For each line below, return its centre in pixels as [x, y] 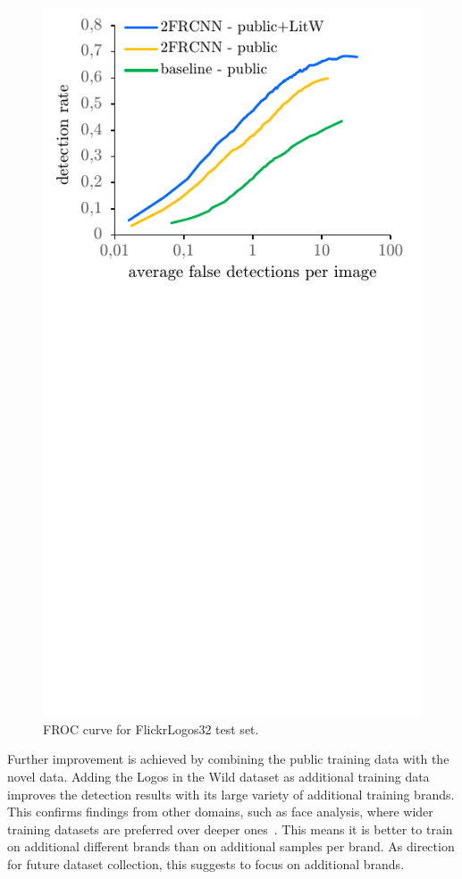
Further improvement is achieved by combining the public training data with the [228, 759]
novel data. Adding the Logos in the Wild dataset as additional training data [218, 776]
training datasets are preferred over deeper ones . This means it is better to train [230, 829]
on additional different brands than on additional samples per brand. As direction [231, 846]
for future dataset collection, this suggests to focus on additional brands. [206, 863]
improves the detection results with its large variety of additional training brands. [231, 794]
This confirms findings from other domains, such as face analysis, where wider [220, 812]
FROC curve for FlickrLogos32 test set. [151, 728]
